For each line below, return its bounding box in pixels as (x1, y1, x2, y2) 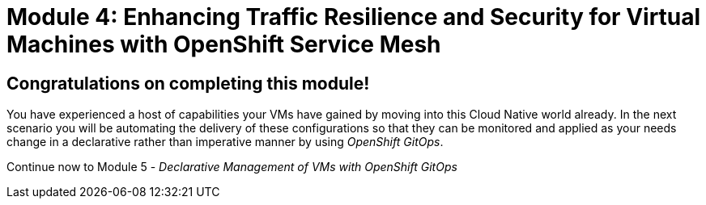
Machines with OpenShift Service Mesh (6, 31, 441, 58)
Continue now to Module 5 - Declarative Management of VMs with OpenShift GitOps (6, 160, 457, 174)
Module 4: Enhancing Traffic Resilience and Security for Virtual (6, 3, 701, 31)
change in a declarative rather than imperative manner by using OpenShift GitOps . (6, 135, 444, 149)
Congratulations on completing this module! (6, 73, 370, 94)
